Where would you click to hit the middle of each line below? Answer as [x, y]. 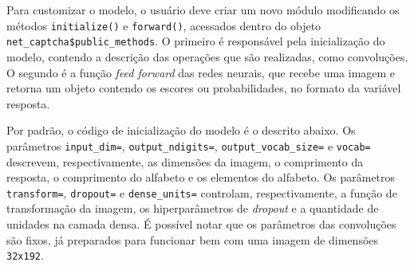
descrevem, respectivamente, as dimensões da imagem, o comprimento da [185, 161]
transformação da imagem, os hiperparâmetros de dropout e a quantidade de [193, 208]
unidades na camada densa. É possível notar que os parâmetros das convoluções [201, 223]
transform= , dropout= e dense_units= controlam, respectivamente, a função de [202, 192]
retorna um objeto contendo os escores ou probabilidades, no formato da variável [204, 88]
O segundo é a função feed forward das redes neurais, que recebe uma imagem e [201, 72]
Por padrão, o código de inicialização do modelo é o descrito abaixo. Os [181, 130]
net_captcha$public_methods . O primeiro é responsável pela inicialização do [196, 41]
